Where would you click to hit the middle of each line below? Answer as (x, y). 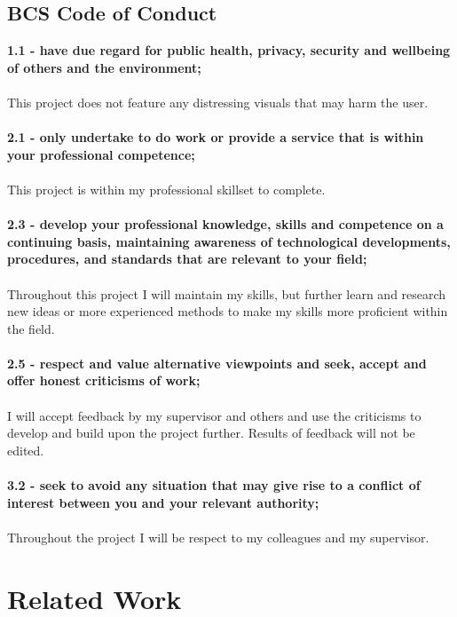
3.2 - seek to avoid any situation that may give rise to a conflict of (214, 485)
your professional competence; (101, 154)
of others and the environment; (104, 67)
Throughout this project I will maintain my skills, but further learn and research (227, 293)
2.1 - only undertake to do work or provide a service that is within (216, 137)
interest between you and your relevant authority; (163, 502)
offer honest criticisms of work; (104, 380)
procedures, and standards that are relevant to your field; (187, 259)
